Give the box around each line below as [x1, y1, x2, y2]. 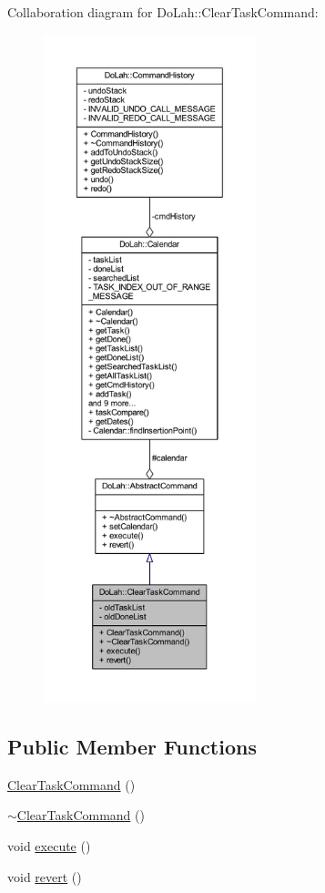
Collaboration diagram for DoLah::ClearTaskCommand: [7, 3, 319, 21]
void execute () [7, 836, 91, 855]
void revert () [7, 867, 82, 886]
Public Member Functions [7, 732, 257, 760]
